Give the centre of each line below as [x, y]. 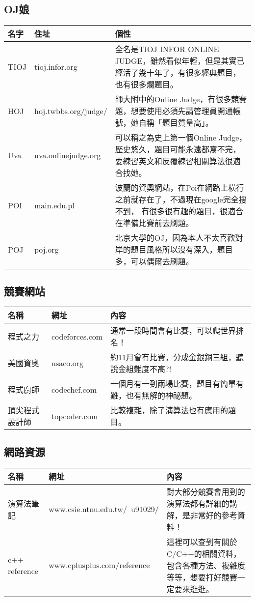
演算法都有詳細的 [198, 503]
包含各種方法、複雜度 [206, 565]
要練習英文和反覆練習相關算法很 [174, 161]
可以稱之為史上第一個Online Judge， [181, 138]
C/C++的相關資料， [204, 553]
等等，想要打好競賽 [202, 577]
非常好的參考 [214, 515]
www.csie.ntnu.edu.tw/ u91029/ [104, 509]
